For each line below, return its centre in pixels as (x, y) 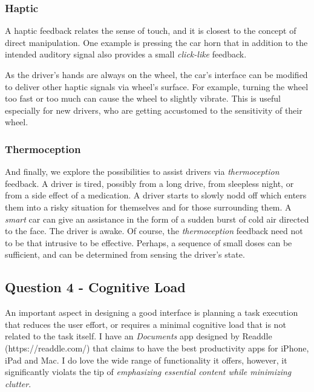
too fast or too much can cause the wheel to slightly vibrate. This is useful (143, 98)
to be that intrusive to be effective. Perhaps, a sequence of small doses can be (149, 242)
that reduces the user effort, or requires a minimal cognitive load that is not (146, 324)
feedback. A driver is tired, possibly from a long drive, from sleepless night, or (149, 183)
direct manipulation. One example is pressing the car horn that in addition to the (156, 42)
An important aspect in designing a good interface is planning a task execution (152, 312)
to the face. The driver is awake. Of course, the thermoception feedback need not (154, 231)
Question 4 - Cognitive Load (95, 287)
